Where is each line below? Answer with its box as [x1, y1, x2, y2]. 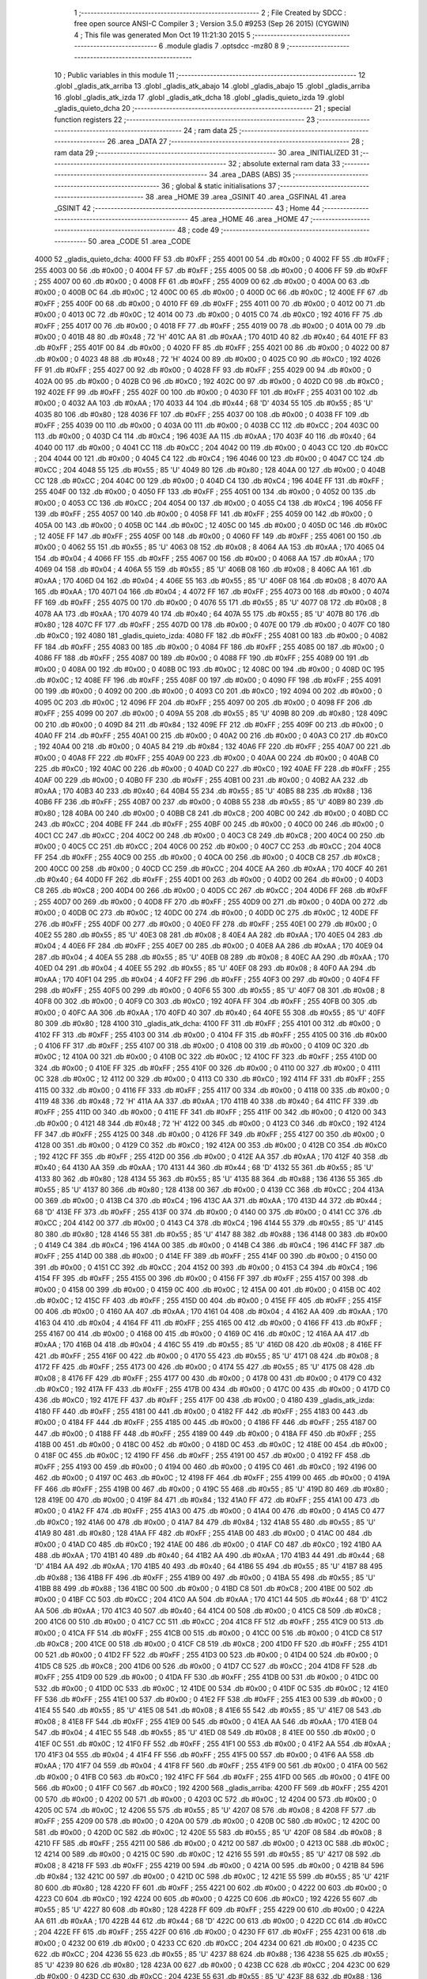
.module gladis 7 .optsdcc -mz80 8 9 [164, 41, 285, 51]
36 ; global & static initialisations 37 [161, 180, 277, 190]
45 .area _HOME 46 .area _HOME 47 [190, 215, 309, 224]
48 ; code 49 [176, 226, 220, 235]
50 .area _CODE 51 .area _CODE [88, 236, 191, 245]
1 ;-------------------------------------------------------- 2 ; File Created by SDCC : [74, 8, 347, 17]
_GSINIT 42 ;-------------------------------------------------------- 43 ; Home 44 [54, 203, 320, 213]
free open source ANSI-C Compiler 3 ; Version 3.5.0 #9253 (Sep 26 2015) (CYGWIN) [74, 19, 350, 28]
